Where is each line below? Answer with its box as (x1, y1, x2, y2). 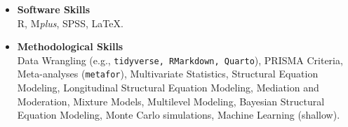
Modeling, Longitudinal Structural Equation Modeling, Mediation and (17, 80, 319, 95)
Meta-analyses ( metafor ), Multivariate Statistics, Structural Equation (17, 66, 319, 81)
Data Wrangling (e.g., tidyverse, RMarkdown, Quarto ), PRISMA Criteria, (17, 52, 343, 67)
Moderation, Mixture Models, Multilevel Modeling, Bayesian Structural (17, 94, 325, 108)
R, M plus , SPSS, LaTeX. (17, 15, 123, 30)
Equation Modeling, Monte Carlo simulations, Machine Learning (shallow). (17, 107, 340, 122)
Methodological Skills (17, 39, 123, 54)
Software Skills (17, 2, 91, 16)
